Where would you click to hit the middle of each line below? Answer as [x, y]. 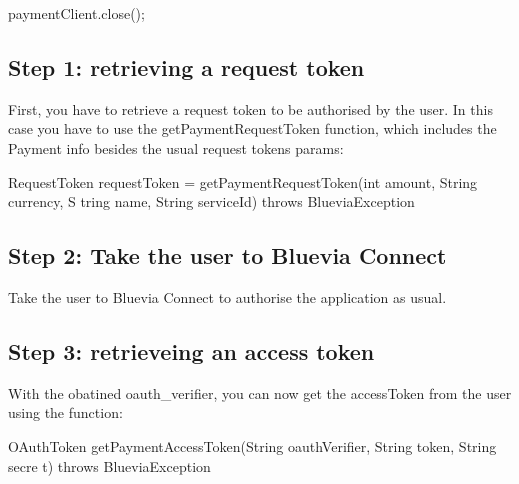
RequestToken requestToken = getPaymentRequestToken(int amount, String [243, 181]
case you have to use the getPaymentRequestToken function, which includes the [252, 128]
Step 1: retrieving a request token [186, 66]
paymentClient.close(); [76, 13]
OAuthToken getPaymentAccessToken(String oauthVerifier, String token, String [252, 445]
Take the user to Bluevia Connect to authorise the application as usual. [227, 296]
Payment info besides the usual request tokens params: [176, 147]
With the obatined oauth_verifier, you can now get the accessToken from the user [260, 392]
